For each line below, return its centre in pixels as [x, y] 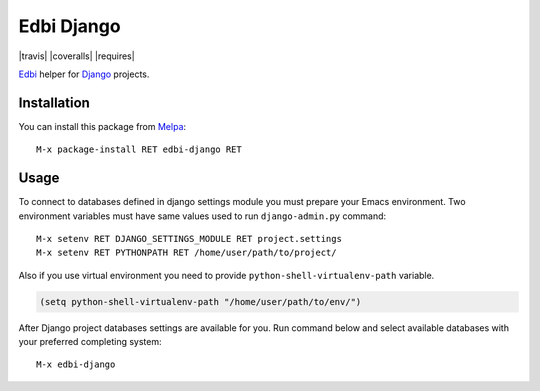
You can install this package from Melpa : [102, 126]
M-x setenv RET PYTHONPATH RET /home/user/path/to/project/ [186, 253]
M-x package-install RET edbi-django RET [139, 149]
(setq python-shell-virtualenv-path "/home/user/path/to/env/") [200, 301]
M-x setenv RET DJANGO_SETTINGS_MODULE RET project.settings [189, 238]
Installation [54, 102]
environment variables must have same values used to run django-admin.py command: [202, 216]
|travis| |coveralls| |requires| [76, 56]
